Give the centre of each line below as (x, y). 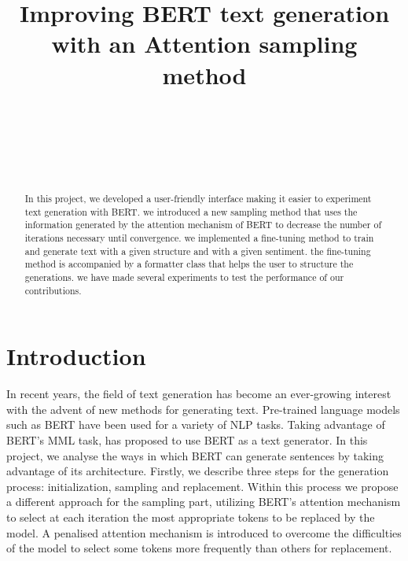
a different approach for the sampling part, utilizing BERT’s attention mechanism (204, 502)
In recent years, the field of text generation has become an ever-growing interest (199, 394)
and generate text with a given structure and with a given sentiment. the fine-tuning (198, 251)
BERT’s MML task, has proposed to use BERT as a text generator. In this (187, 440)
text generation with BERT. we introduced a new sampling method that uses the (191, 211)
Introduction (76, 356)
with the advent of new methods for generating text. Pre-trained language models (203, 409)
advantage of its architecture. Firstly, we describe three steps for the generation (198, 471)
